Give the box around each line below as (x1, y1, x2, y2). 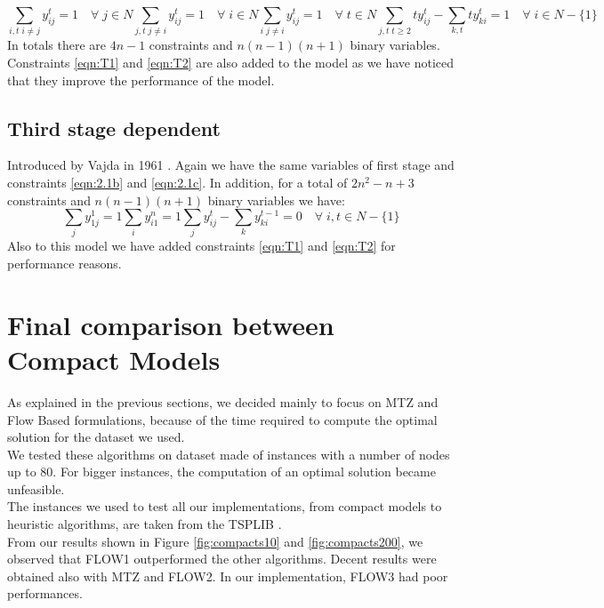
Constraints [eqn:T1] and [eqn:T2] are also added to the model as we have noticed (7, 52, 455, 71)
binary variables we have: (207, 190, 345, 209)
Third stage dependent (7, 114, 221, 141)
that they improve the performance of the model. (7, 70, 275, 89)
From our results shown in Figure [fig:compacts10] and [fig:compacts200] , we (7, 532, 423, 550)
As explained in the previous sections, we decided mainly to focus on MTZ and (7, 392, 439, 411)
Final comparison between (7, 306, 334, 342)
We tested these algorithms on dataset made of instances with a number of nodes (7, 444, 450, 463)
